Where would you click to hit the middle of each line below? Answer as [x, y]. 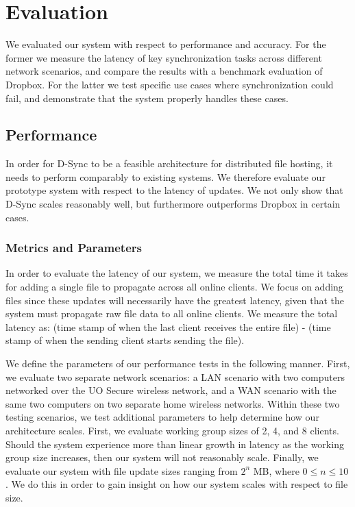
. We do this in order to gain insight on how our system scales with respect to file [177, 484]
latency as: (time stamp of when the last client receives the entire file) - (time [168, 326]
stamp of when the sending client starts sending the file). [125, 340]
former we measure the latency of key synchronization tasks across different [164, 57]
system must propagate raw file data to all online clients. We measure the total [172, 313]
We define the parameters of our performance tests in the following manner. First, [178, 363]
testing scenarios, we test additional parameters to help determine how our [162, 417]
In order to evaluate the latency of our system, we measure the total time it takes [177, 273]
